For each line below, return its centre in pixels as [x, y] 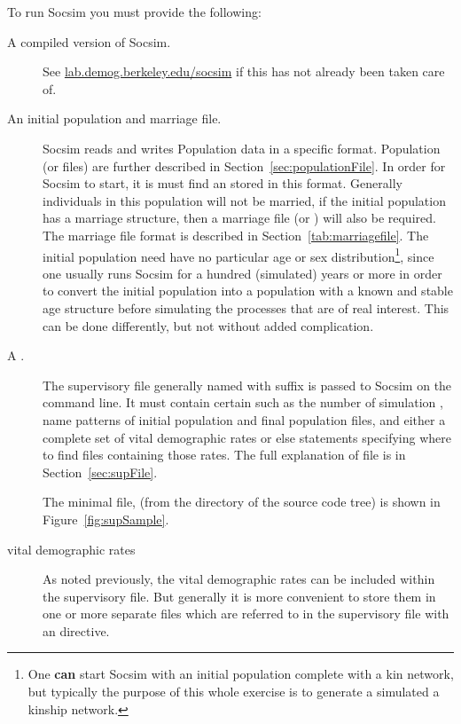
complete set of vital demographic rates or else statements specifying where [247, 437]
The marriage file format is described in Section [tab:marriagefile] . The [236, 235]
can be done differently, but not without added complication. [208, 325]
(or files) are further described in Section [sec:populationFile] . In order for [244, 165]
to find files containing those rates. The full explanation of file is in [224, 455]
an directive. [76, 630]
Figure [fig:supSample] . [106, 519]
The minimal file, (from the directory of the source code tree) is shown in [242, 502]
